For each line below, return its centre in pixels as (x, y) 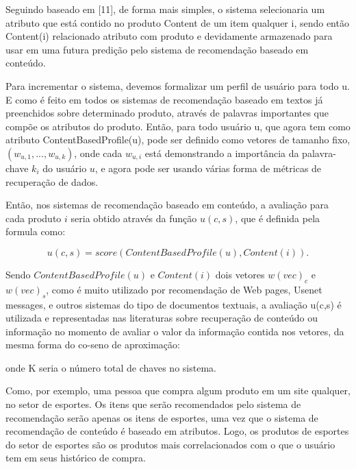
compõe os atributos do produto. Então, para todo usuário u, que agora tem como (178, 126)
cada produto (34, 218)
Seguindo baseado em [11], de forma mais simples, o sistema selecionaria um (165, 9)
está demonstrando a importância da (222, 153)
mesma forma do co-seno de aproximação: (93, 345)
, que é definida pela (278, 218)
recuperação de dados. (52, 181)
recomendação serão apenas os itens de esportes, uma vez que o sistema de (162, 417)
